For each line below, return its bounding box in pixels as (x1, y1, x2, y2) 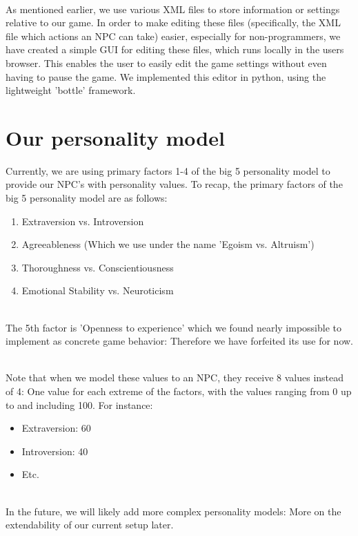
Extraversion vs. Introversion (21, 213, 144, 228)
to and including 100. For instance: (6, 397, 153, 412)
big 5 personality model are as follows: (6, 191, 168, 205)
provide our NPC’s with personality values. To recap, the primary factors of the (6, 177, 343, 191)
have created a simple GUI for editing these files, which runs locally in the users (6, 42, 344, 57)
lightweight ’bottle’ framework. (6, 83, 136, 97)
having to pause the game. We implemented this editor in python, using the (6, 69, 326, 84)
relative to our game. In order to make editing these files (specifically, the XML (6, 15, 341, 30)
